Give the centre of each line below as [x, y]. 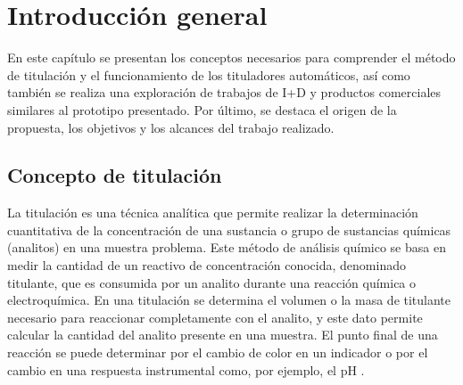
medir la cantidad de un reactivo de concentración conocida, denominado [207, 265]
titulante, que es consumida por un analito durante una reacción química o [212, 282]
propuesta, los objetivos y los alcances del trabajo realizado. [171, 127]
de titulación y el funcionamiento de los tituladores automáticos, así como [209, 74]
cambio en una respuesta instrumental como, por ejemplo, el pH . [186, 369]
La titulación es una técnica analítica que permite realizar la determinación [213, 213]
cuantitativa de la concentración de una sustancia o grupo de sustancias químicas [229, 229]
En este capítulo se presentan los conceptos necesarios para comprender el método [231, 57]
